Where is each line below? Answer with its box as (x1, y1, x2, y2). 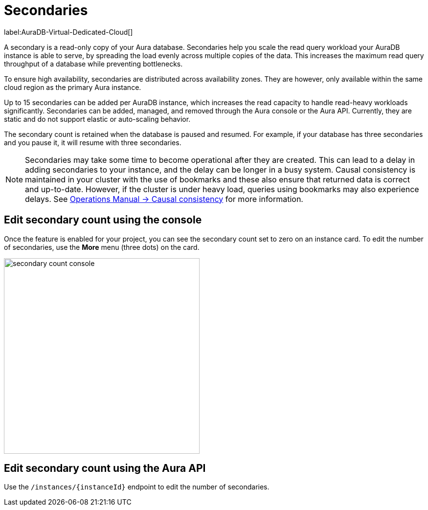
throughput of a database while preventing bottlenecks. (4, 59, 183, 68)
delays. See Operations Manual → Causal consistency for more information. (25, 194, 303, 204)
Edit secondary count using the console (4, 214, 202, 226)
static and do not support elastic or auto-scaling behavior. (4, 114, 191, 123)
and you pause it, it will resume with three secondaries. (4, 138, 181, 147)
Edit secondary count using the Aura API (4, 462, 206, 475)
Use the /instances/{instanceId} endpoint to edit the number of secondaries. (4, 483, 270, 491)
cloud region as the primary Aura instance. (4, 83, 141, 91)
